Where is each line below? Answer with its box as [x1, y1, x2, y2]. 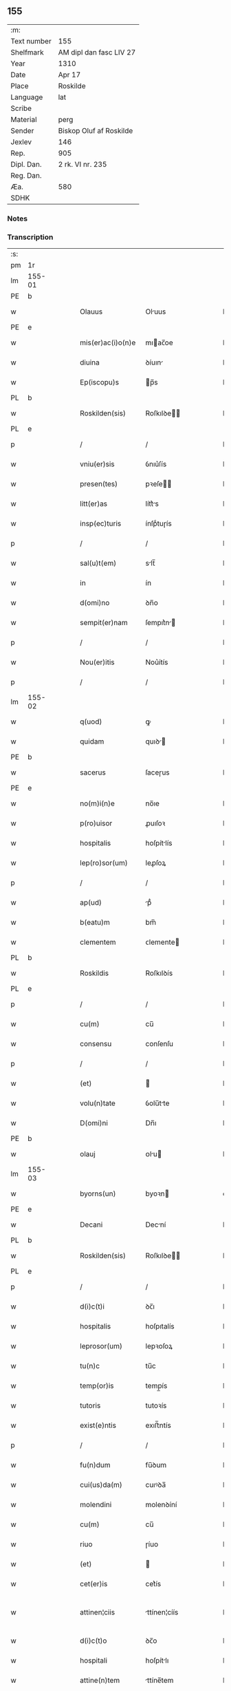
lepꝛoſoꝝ [145, 1342, 173, 1351]
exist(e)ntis [80, 1421, 117, 1431]
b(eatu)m [80, 918, 110, 928]
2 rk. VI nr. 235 [58, 159, 107, 169]
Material [10, 114, 37, 124]
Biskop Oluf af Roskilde [58, 125, 133, 135]
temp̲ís [145, 1381, 168, 1391]
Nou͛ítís [145, 657, 168, 667]
